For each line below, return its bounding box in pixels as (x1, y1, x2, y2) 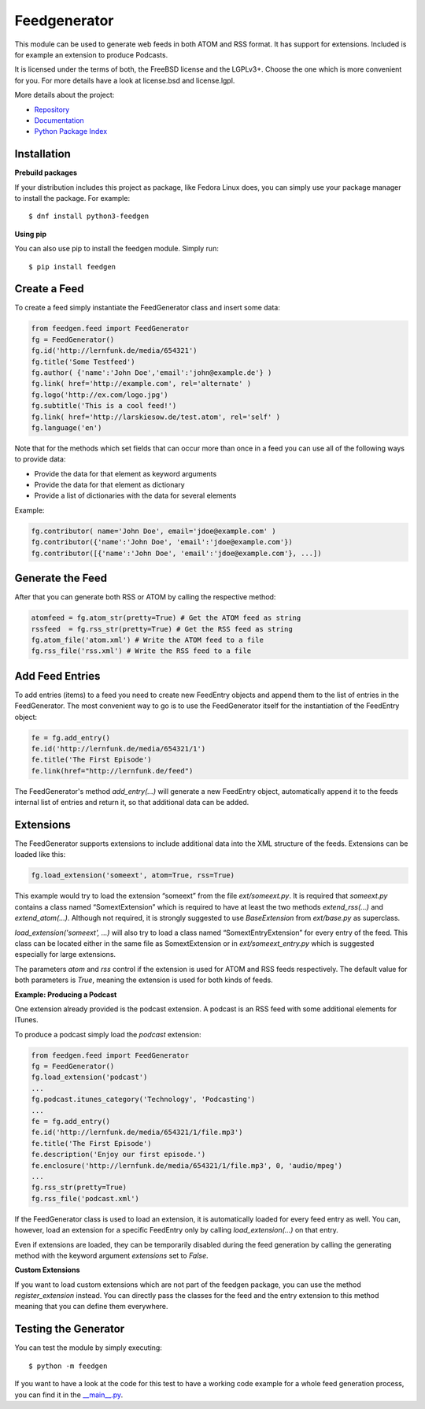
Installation (14, 147, 71, 161)
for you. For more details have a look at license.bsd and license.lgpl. (14, 76, 235, 85)
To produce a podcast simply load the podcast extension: (14, 1029, 201, 1039)
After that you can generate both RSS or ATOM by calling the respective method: (14, 592, 276, 602)
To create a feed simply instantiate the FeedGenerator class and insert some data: (14, 303, 281, 313)
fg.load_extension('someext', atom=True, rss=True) (31, 871, 235, 880)
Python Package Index (34, 127, 108, 136)
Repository (34, 105, 70, 114)
